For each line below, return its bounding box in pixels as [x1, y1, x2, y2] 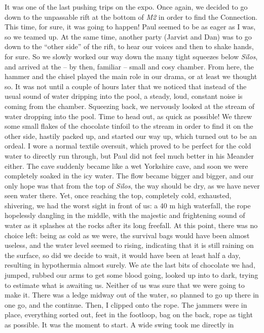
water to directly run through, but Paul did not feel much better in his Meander [5, 150, 254, 161]
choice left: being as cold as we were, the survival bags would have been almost [5, 230, 250, 240]
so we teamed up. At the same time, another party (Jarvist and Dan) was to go [5, 31, 252, 42]
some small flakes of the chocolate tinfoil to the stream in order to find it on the [5, 121, 253, 131]
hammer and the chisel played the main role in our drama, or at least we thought [5, 71, 257, 82]
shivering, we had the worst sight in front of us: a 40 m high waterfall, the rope [5, 200, 251, 210]
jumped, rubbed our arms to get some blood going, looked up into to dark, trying [5, 270, 258, 280]
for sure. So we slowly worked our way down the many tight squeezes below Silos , [5, 51, 258, 61]
